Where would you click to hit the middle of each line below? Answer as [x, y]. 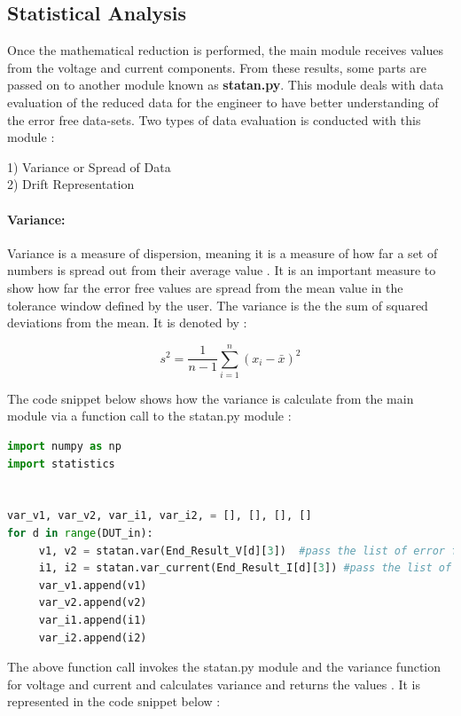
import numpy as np [64, 447]
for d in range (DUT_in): [80, 533]
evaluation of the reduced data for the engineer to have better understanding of [223, 102]
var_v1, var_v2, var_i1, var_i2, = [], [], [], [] [160, 516]
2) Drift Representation [71, 184]
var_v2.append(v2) [93, 603]
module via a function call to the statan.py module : [149, 416]
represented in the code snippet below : [114, 701]
